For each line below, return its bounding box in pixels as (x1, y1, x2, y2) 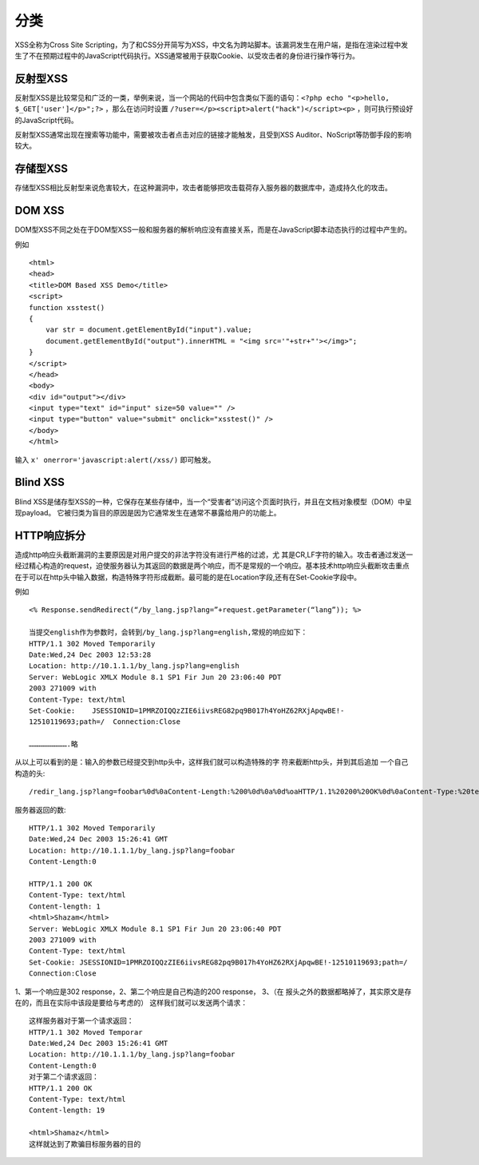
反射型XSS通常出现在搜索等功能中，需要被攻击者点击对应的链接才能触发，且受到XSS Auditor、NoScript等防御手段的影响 (14, 130, 412, 140)
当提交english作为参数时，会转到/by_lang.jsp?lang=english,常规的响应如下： (29, 628, 308, 637)
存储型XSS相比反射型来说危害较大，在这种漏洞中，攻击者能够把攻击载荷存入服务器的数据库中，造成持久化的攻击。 (14, 183, 393, 193)
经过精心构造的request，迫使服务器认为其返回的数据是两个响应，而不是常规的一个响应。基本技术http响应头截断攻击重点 (14, 561, 410, 571)
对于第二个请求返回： (29, 1072, 99, 1082)
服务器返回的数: (14, 805, 67, 814)
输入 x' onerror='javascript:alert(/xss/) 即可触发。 (14, 455, 216, 464)
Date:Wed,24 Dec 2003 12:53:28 (29, 650, 152, 659)
